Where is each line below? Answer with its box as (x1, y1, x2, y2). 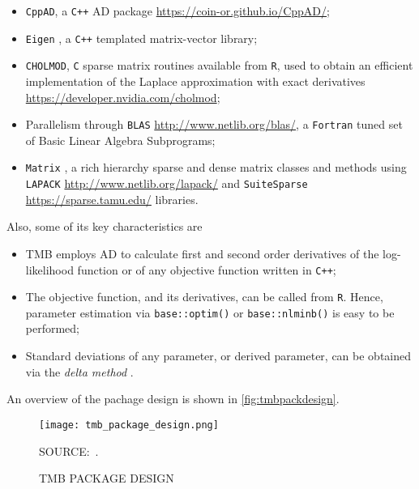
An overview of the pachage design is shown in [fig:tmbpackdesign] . (6, 390, 340, 407)
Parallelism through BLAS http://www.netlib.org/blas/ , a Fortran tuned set (25, 116, 403, 133)
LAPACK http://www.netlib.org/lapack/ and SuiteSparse (25, 175, 308, 192)
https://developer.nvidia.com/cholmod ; (25, 88, 220, 105)
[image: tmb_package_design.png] (39, 419, 219, 431)
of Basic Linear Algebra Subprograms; (25, 131, 216, 148)
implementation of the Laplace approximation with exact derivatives (25, 72, 366, 89)
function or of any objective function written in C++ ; (77, 261, 336, 278)
